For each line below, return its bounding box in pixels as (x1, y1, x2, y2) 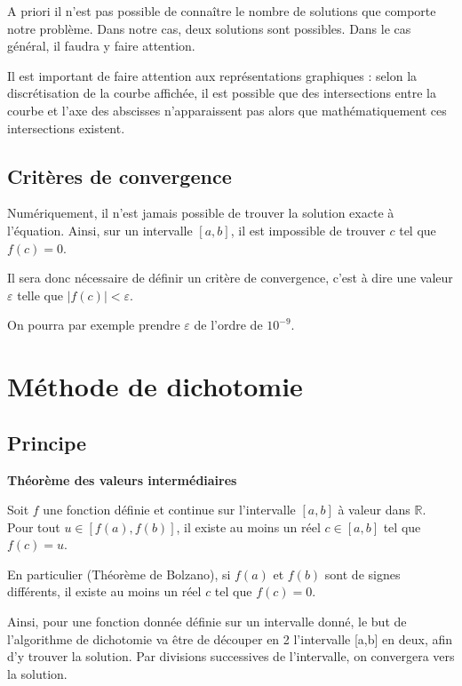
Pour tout (7, 517, 60, 536)
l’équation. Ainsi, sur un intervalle (7, 220, 193, 239)
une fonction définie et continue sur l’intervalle (43, 500, 296, 519)
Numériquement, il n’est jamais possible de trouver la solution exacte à (7, 203, 394, 222)
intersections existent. (7, 118, 125, 137)
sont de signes (324, 564, 401, 583)
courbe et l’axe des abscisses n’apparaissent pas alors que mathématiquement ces (7, 100, 447, 119)
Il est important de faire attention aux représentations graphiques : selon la (7, 66, 418, 84)
